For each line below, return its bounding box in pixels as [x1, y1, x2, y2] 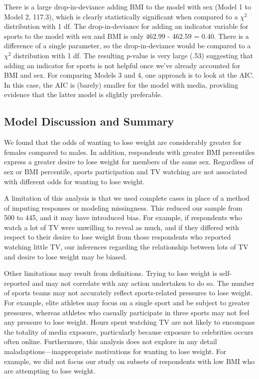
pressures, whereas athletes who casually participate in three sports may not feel [4, 307, 250, 317]
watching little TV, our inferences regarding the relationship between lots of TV [4, 242, 249, 252]
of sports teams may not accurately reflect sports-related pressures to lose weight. [4, 287, 253, 298]
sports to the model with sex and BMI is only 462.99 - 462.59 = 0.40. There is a [4, 30, 249, 41]
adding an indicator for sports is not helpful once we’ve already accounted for [4, 60, 241, 70]
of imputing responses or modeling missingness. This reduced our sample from [4, 202, 243, 213]
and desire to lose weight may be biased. [4, 251, 128, 261]
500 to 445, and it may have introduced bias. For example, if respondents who [4, 212, 242, 223]
